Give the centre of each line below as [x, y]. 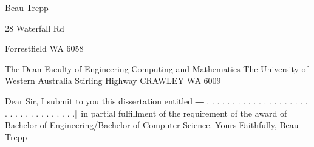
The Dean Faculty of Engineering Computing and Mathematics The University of [157, 68]
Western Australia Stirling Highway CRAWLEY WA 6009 [113, 80]
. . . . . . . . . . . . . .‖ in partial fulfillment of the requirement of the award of [146, 113]
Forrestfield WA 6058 [44, 48]
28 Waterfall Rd [35, 28]
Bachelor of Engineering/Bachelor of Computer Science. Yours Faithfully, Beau [152, 125]
